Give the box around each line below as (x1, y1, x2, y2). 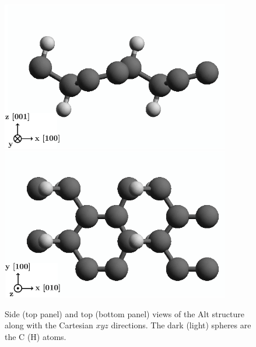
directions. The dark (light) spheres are (111, 319, 251, 331)
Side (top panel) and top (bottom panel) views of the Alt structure (5, 307, 244, 320)
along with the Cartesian (5, 319, 93, 331)
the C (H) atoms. (5, 330, 66, 342)
